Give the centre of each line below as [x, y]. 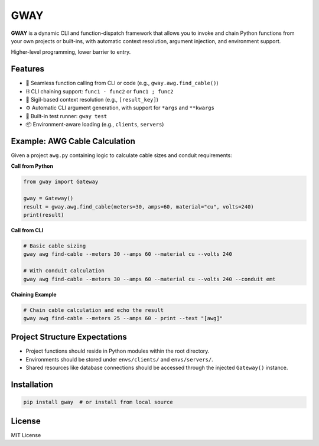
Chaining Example [34, 294]
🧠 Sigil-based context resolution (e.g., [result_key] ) [92, 100]
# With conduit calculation [64, 271]
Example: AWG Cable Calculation [73, 141]
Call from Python [32, 166]
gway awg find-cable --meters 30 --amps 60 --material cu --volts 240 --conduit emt [149, 279]
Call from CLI [27, 230]
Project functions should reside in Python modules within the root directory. [118, 351]
